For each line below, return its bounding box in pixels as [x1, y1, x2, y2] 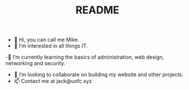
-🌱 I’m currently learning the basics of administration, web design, [5, 53, 164, 61]
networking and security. [5, 60, 65, 67]
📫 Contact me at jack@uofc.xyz [13, 78, 92, 85]
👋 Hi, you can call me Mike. [13, 36, 79, 44]
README [75, 3, 120, 17]
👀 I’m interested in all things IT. [13, 42, 88, 49]
